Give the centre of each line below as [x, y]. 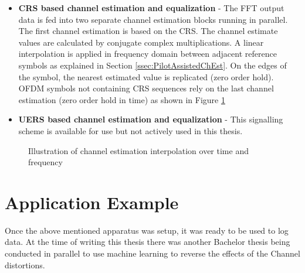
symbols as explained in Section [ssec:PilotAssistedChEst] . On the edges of [152, 65]
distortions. [25, 265]
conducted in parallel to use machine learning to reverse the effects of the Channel [152, 253]
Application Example [92, 202]
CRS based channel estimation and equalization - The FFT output [151, 8]
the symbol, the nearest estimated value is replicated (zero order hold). [146, 76]
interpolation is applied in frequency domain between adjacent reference [148, 54]
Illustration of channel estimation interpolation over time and [138, 150]
